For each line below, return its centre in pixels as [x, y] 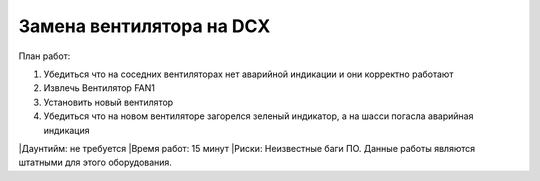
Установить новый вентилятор [108, 102]
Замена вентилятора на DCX [144, 26]
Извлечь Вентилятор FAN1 [99, 88]
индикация [66, 130]
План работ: [44, 56]
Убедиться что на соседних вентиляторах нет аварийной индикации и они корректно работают [248, 74]
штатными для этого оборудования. [95, 162]
